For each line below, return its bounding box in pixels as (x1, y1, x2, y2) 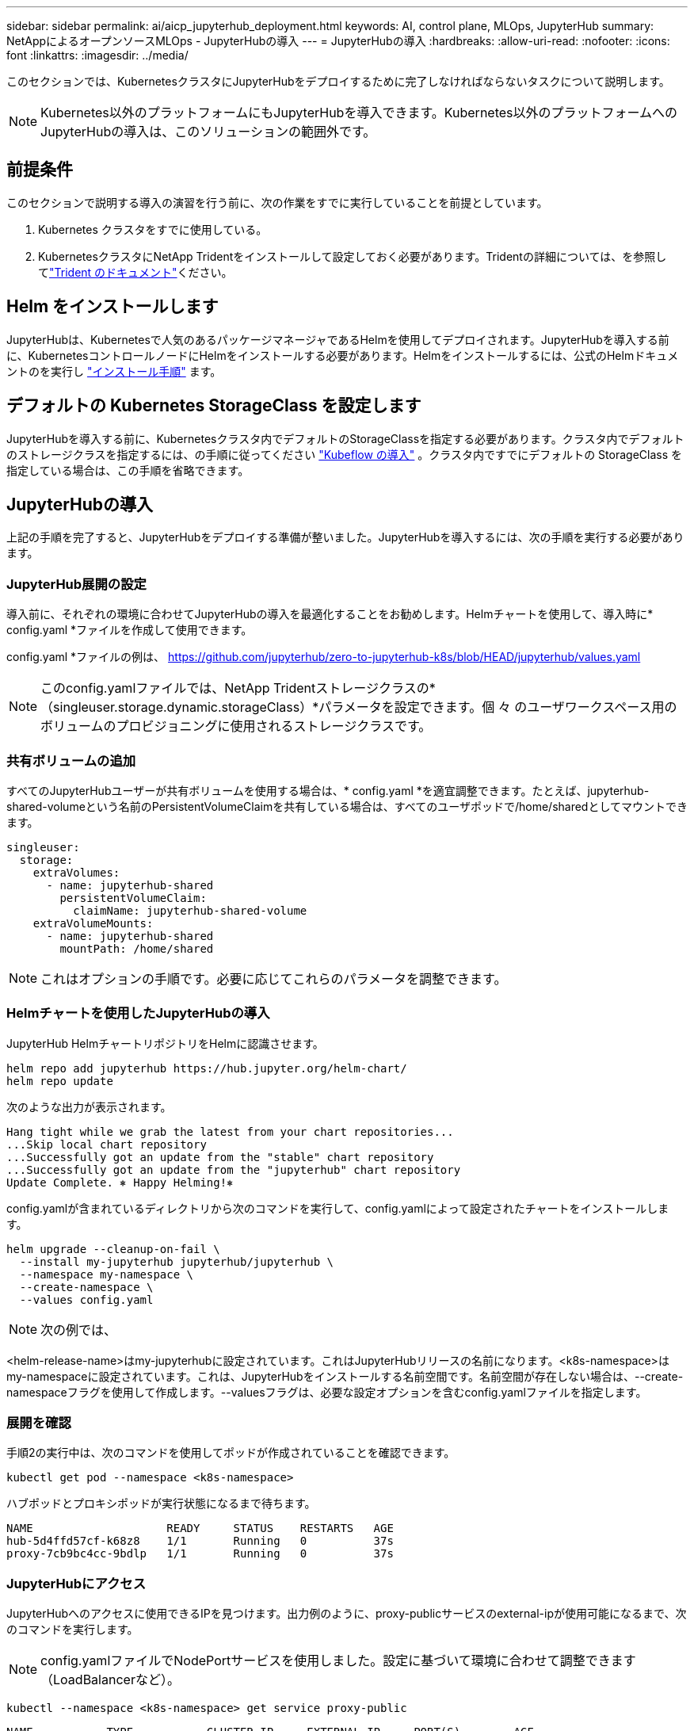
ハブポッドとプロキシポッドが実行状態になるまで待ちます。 (6, 1496, 316, 1511)
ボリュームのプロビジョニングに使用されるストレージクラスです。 (40, 718, 432, 735)
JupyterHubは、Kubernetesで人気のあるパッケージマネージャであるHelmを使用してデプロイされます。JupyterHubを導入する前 (6, 332, 669, 346)
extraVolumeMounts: (32, 916, 154, 930)
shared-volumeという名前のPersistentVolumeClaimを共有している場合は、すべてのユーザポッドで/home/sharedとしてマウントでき (6, 799, 688, 813)
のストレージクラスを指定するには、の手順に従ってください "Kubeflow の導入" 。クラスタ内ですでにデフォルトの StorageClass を (6, 447, 683, 461)
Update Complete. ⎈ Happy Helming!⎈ (6, 1175, 234, 1189)
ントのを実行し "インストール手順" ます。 (6, 364, 222, 378)
